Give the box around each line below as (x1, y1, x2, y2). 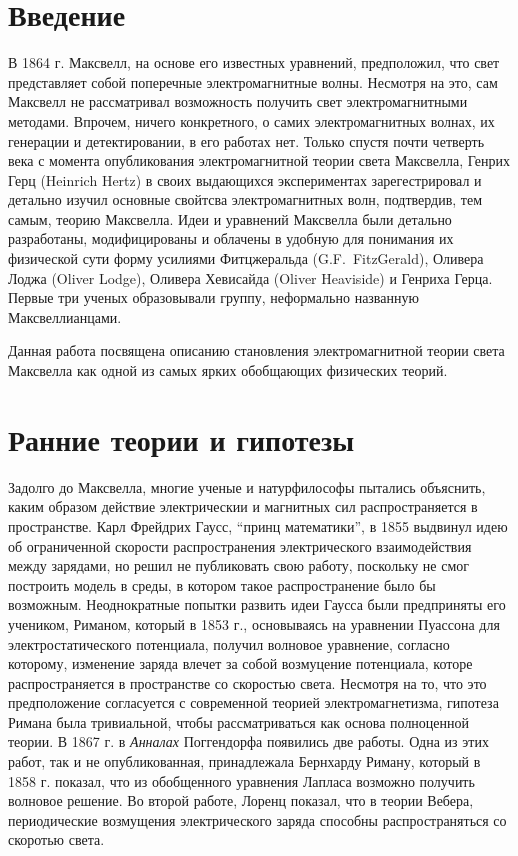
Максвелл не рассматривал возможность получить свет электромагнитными (8, 91, 468, 112)
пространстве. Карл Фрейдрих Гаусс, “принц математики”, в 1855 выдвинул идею (8, 515, 508, 536)
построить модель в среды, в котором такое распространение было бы (8, 574, 436, 595)
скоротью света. (8, 829, 105, 850)
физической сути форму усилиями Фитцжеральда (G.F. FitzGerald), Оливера (8, 248, 484, 269)
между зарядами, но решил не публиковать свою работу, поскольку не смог (8, 555, 469, 576)
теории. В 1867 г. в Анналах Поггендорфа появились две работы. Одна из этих (8, 731, 489, 752)
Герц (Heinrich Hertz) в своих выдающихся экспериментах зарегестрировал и (8, 169, 482, 190)
